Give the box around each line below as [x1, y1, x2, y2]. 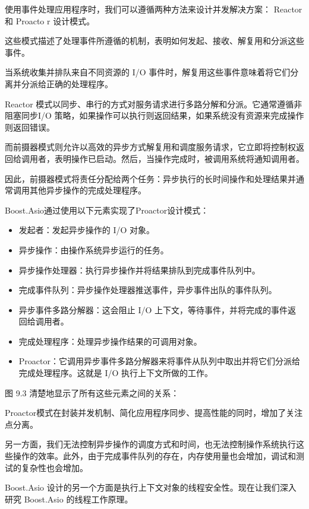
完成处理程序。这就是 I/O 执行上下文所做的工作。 [18, 367, 213, 379]
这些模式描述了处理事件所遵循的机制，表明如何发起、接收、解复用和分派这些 [5, 34, 304, 47]
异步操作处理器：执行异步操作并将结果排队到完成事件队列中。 [18, 263, 260, 276]
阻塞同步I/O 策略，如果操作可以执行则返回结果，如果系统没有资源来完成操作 [5, 109, 304, 122]
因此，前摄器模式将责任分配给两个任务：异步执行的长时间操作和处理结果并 [5, 172, 296, 184]
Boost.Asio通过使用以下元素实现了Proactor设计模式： [5, 203, 209, 216]
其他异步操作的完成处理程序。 [29, 184, 146, 196]
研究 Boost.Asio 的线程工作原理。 [5, 492, 133, 505]
